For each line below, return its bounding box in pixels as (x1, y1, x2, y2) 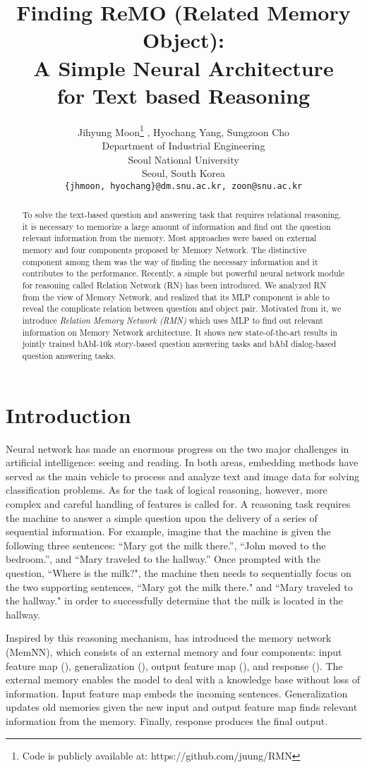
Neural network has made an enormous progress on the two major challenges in (6, 441, 349, 456)
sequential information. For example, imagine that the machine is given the (6, 524, 331, 539)
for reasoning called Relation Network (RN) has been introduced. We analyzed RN (22, 279, 327, 291)
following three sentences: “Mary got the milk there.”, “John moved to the (6, 537, 326, 552)
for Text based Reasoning (56, 80, 311, 109)
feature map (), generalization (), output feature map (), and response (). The (6, 658, 343, 673)
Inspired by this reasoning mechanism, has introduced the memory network (6, 630, 332, 645)
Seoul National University (128, 152, 239, 166)
